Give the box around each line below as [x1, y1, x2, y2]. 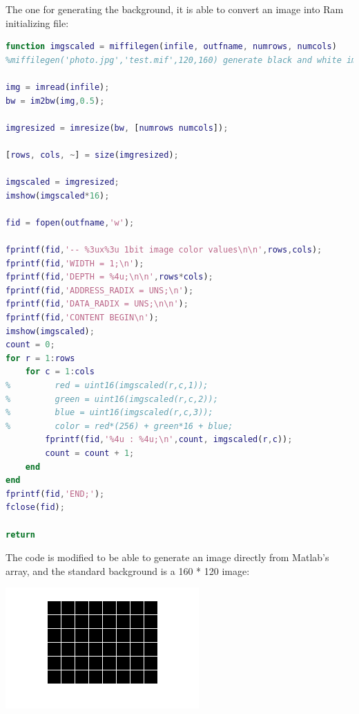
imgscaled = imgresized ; [6, 177, 119, 187]
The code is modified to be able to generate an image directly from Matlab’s [6, 550, 329, 565]
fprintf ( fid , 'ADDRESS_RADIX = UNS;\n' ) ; [6, 285, 194, 295]
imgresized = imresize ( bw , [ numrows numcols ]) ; [6, 122, 229, 133]
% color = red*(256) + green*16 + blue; [6, 421, 233, 431]
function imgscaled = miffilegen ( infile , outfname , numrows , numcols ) [6, 42, 337, 52]
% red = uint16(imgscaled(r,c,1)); [6, 381, 208, 391]
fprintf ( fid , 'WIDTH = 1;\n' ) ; [6, 258, 144, 268]
